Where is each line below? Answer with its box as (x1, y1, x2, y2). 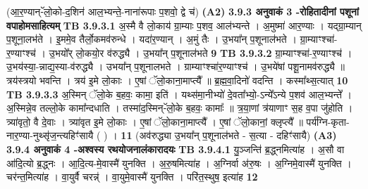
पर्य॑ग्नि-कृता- (306, 114, 350, 129)
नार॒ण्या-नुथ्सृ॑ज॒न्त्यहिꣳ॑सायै (6, 128, 94, 143)
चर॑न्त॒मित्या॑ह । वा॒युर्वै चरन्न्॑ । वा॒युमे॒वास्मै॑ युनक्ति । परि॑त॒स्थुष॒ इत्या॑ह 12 (6, 169, 258, 184)
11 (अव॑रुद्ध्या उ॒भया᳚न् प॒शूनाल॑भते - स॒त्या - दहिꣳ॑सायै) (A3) (121, 128, 337, 143)
